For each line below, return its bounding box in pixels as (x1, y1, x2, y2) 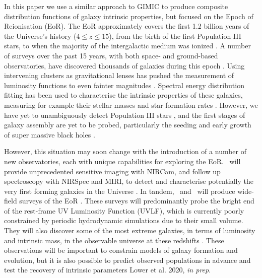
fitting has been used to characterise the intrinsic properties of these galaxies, (4, 90, 243, 100)
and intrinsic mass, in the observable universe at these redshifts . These (4, 235, 224, 245)
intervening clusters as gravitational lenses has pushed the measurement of (4, 70, 234, 81)
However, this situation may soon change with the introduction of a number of (4, 146, 247, 157)
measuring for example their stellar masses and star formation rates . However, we (4, 99, 258, 110)
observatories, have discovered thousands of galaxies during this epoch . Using (4, 60, 245, 71)
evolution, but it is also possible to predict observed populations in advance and (4, 254, 251, 265)
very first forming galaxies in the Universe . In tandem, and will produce (4, 185, 235, 196)
